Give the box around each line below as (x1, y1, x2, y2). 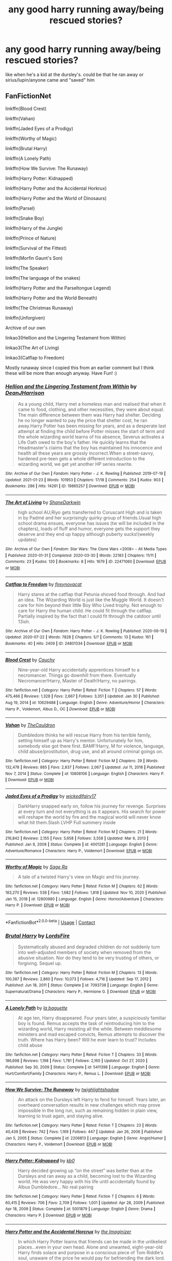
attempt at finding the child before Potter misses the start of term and (17, 428, 165, 435)
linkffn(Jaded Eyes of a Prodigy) (5, 125, 73, 132)
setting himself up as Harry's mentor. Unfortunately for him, (17, 737, 144, 744)
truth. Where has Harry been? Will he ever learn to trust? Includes (17, 1036, 157, 1042)
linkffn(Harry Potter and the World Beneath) (5, 295, 97, 301)
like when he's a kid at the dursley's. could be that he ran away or (5, 71, 144, 78)
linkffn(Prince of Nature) (5, 235, 56, 241)
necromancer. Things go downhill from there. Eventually (17, 672, 137, 678)
